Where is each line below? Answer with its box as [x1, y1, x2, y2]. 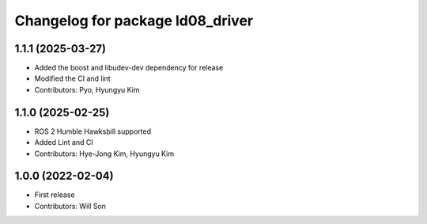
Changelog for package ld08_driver [14, 12, 253, 29]
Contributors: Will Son [34, 201, 107, 211]
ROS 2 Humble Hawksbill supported [34, 127, 152, 136]
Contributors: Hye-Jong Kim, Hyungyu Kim [34, 149, 174, 158]
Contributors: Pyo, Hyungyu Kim [34, 85, 140, 94]
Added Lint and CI [34, 138, 94, 147]
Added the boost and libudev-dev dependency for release [34, 63, 224, 73]
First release [34, 190, 75, 199]
